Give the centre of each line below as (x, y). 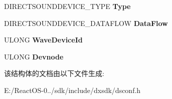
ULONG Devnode (34, 56)
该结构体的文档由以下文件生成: (54, 73)
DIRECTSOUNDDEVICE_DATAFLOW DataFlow (86, 23)
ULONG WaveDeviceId (43, 40)
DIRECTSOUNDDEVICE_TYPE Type (67, 6)
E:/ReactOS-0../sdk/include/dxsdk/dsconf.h (72, 90)
